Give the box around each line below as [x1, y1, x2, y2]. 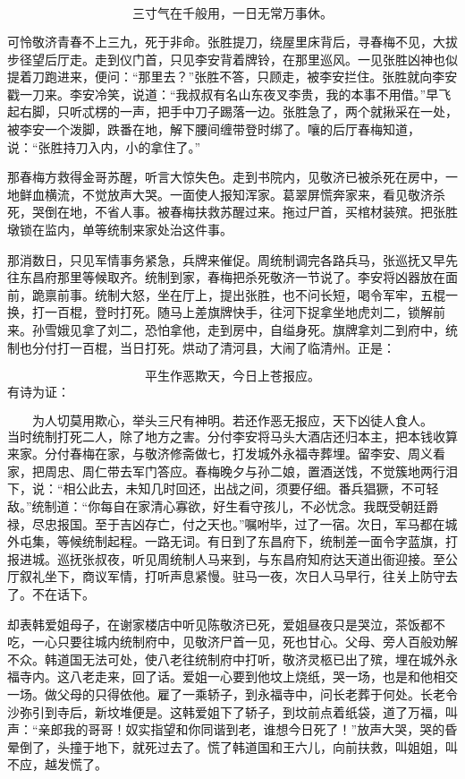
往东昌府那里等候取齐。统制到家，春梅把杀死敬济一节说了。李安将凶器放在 [7, 268, 445, 287]
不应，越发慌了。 [7, 755, 107, 774]
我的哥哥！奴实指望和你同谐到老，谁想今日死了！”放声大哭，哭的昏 [63, 720, 458, 739]
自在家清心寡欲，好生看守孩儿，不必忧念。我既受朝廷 [113, 497, 427, 516]
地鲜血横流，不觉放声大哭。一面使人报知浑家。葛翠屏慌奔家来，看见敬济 [7, 184, 433, 203]
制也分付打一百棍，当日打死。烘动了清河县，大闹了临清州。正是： [7, 338, 395, 356]
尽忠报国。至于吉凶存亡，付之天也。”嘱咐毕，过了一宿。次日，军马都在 [31, 514, 445, 533]
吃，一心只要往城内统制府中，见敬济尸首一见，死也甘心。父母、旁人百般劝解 [7, 632, 458, 651]
